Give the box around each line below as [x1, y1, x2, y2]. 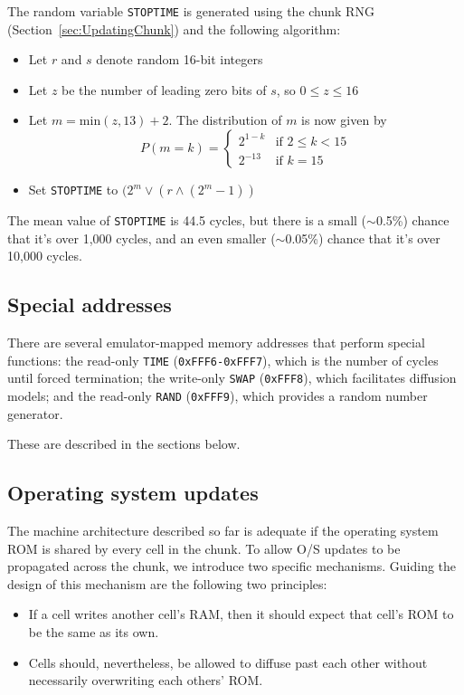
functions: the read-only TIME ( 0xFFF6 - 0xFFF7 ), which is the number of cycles [7, 350, 439, 369]
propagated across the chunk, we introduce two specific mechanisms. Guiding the [7, 557, 457, 576]
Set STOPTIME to [28, 180, 118, 199]
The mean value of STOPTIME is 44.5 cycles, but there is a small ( [7, 211, 367, 230]
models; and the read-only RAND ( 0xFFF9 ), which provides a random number [7, 386, 428, 405]
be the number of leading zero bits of [62, 80, 267, 99]
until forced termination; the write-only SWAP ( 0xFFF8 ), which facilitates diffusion [7, 368, 457, 387]
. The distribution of [168, 110, 282, 129]
